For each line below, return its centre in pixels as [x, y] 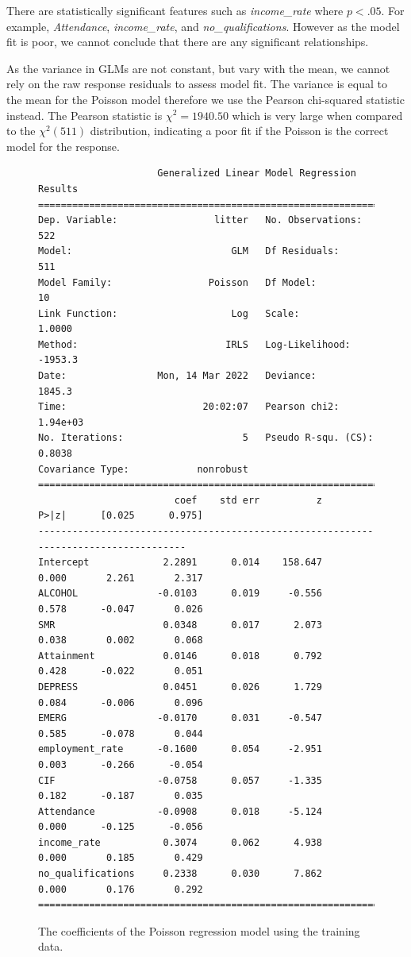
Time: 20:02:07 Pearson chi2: [189, 407]
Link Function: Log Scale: [169, 313]
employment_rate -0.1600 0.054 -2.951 [180, 749]
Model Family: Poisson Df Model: [177, 282]
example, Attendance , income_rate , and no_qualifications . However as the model [203, 26]
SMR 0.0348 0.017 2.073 [180, 625]
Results [58, 189]
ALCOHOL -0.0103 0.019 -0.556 [180, 594]
